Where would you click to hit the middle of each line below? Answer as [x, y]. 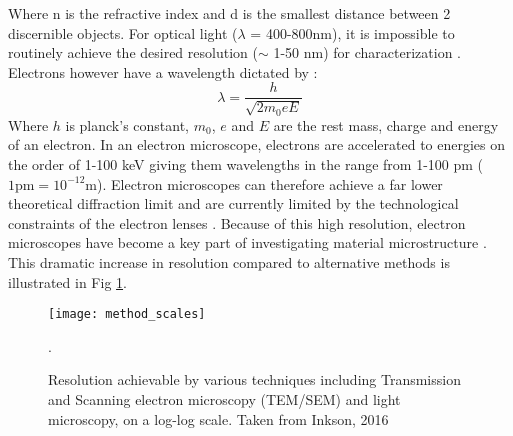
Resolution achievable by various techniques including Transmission [254, 379]
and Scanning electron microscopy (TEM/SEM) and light [224, 399]
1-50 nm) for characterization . [367, 52]
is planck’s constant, [127, 124]
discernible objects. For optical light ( [123, 32]
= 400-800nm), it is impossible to [352, 32]
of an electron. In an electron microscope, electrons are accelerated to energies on [257, 144]
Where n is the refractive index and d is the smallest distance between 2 [229, 13]
